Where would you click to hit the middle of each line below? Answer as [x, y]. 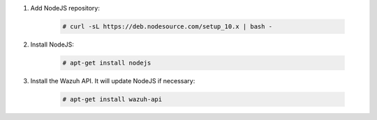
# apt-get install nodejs [107, 63]
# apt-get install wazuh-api [112, 99]
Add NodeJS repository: [65, 8]
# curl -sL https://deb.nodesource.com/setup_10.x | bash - [168, 26]
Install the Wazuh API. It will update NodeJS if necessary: [113, 80]
